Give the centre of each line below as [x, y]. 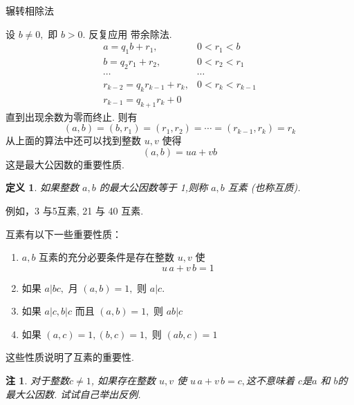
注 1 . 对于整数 [37, 381]
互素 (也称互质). [264, 187]
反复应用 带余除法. [130, 33]
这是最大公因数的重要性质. [65, 164]
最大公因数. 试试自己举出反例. [73, 394]
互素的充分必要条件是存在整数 [107, 257]
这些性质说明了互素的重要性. [70, 357]
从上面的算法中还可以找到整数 [73, 140]
